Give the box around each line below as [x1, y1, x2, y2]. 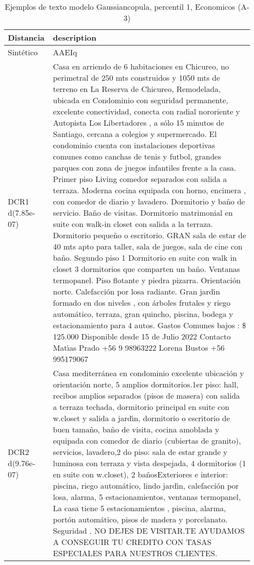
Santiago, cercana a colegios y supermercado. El [53, 128, 217, 139]
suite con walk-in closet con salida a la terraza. [53, 218, 213, 229]
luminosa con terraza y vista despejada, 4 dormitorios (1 [53, 457, 246, 469]
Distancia [8, 32, 45, 43]
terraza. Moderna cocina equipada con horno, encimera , [53, 184, 246, 196]
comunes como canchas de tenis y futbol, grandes [53, 151, 221, 162]
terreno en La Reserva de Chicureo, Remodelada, [53, 83, 221, 94]
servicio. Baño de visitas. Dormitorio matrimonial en [53, 207, 233, 218]
